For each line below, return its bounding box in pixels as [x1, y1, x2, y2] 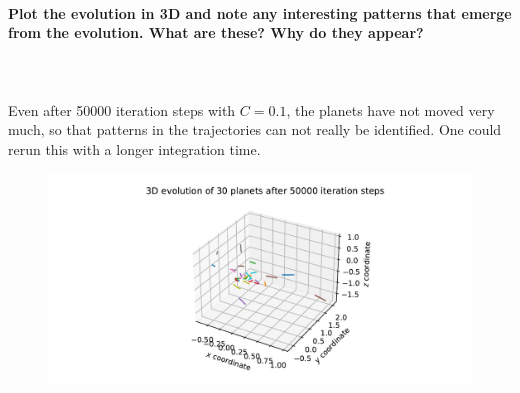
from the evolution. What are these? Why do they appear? [8, 22, 424, 43]
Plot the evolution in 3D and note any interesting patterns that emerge [8, 2, 512, 23]
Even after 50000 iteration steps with [8, 99, 236, 120]
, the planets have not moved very [286, 99, 495, 120]
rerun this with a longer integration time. [8, 138, 261, 159]
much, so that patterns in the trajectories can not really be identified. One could [8, 119, 502, 140]
